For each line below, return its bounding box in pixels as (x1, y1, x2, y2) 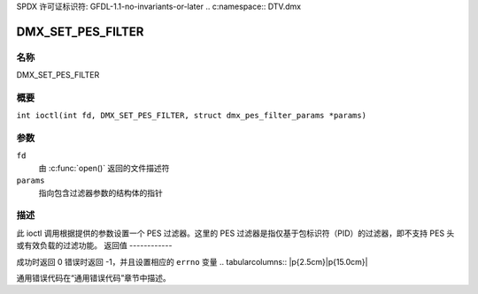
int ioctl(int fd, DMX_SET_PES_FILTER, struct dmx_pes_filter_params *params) (16, 110, 367, 121)
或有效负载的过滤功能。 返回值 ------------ (16, 240, 173, 251)
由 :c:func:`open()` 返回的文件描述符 (38, 162, 170, 173)
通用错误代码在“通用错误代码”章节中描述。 (16, 272, 172, 283)
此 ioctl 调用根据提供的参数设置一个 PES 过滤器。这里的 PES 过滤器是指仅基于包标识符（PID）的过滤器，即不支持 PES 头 (16, 228, 455, 238)
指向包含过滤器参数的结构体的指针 (38, 187, 163, 198)
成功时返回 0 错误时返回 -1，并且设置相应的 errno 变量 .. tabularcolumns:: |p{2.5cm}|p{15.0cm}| (16, 256, 368, 267)
